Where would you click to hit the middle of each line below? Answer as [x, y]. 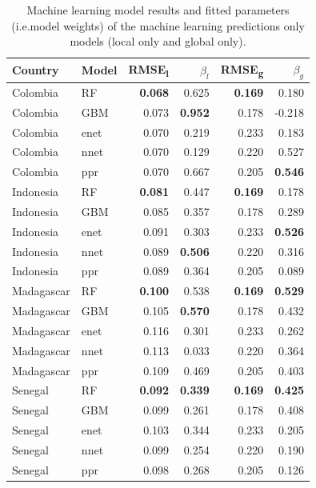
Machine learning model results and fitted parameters [158, 10]
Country [36, 70]
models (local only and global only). [158, 41]
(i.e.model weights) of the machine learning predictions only [158, 25]
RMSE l [149, 70]
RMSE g [242, 70]
